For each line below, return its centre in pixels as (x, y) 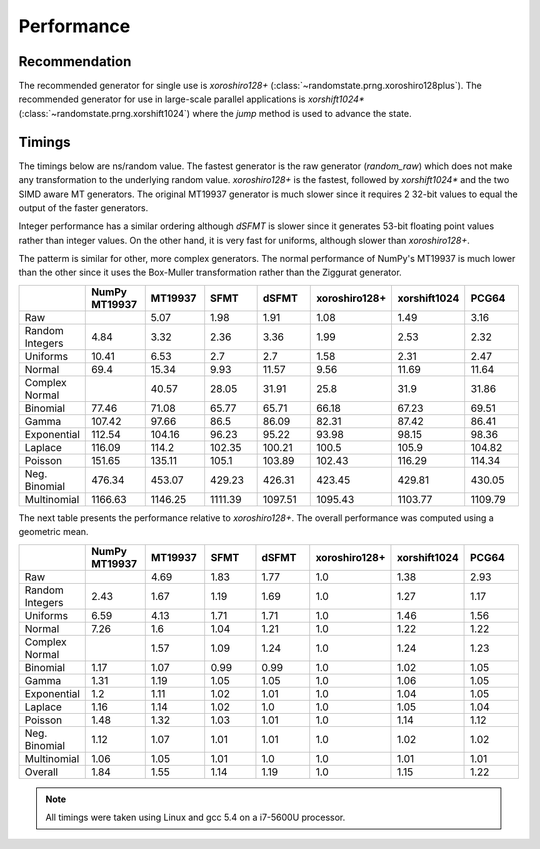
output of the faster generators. (83, 207)
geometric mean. (53, 532)
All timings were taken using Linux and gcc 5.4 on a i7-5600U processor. (195, 817)
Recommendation (75, 61)
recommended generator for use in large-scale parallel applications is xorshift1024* (191, 99)
